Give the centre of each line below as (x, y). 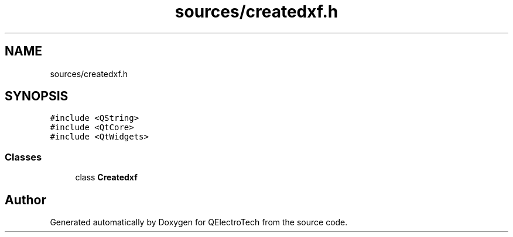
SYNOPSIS (37, 96)
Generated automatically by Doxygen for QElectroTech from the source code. (199, 222)
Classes (23, 157)
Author (25, 200)
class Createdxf (106, 177)
